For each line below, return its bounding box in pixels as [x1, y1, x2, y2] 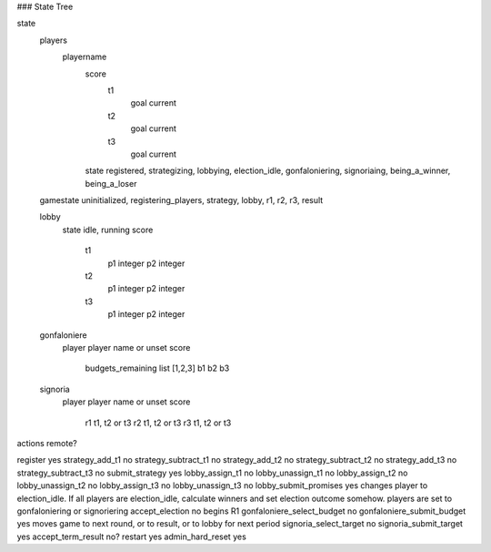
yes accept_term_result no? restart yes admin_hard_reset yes [16, 531, 247, 542]
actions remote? [16, 437, 77, 448]
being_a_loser [85, 178, 137, 189]
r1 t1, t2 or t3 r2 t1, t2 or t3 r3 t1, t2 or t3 [85, 417, 232, 428]
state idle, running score [62, 224, 154, 235]
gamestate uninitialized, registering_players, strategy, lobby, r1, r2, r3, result [39, 195, 324, 206]
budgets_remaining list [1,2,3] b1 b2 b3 [85, 363, 230, 373]
